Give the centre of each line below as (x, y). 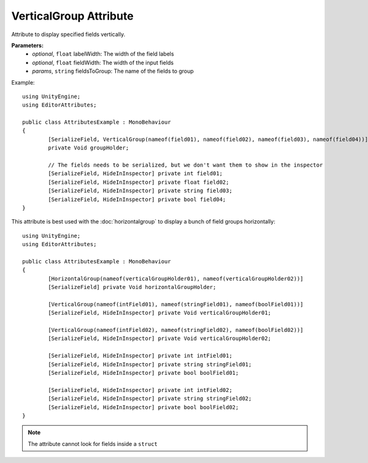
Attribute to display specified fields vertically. (68, 34)
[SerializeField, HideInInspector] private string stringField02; (150, 399)
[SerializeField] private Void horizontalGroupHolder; (132, 287)
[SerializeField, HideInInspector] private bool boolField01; (144, 373)
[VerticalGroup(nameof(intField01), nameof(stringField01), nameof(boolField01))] (176, 304)
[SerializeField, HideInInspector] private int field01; (136, 174)
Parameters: (28, 45)
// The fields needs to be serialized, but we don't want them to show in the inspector (186, 165)
